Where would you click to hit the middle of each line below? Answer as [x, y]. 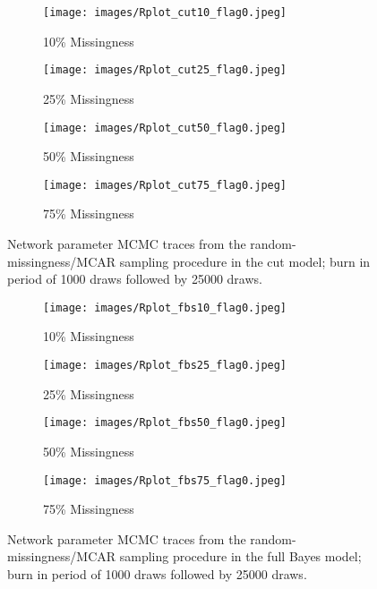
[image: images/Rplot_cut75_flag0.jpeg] [165, 185]
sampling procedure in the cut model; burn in [245, 261]
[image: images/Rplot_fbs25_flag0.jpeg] [165, 366]
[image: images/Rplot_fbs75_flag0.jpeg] [165, 480]
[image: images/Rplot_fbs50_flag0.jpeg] [165, 423]
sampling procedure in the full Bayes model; [240, 556]
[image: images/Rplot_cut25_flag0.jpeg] [165, 70]
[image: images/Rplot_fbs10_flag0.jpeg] [165, 307]
